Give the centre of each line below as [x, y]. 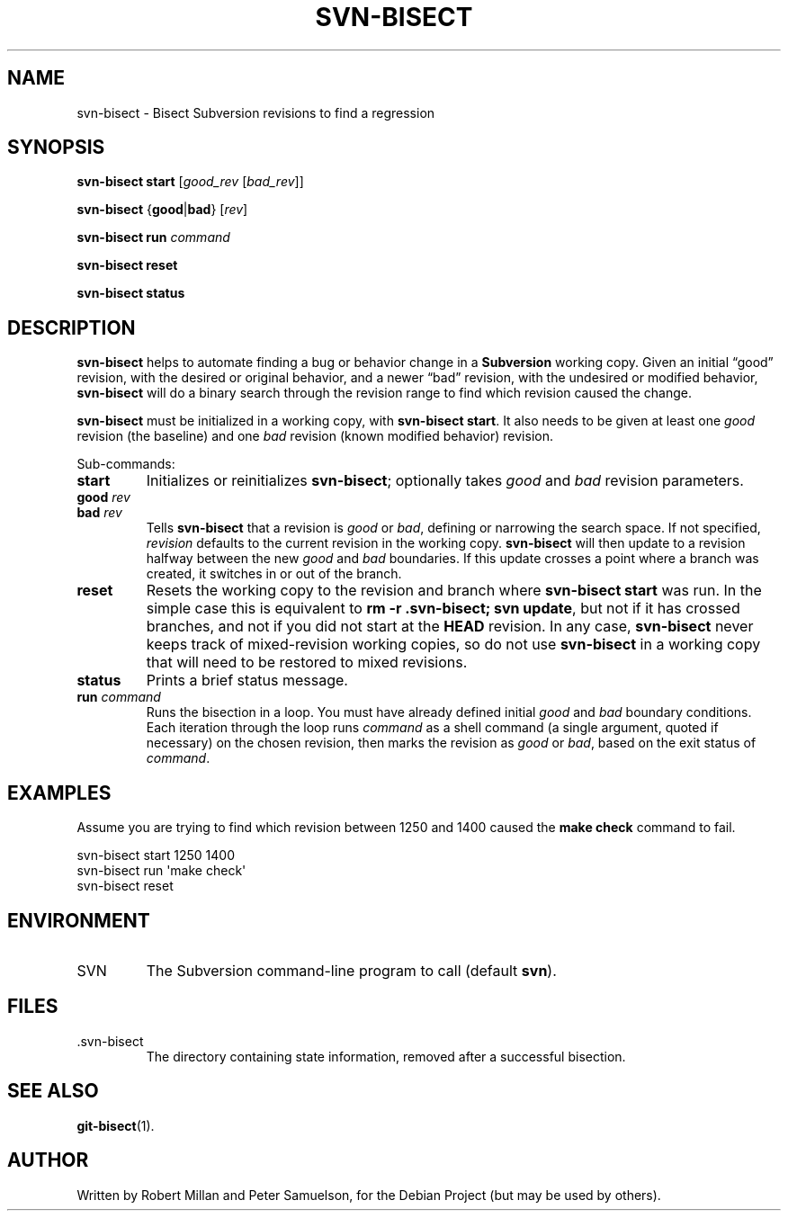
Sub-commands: [126, 464]
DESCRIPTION [72, 327]
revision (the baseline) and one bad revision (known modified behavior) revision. [315, 436]
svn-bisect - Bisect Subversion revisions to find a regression [256, 112]
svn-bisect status [131, 293]
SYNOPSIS [56, 148]
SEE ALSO [53, 1091]
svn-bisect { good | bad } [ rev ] [162, 210]
